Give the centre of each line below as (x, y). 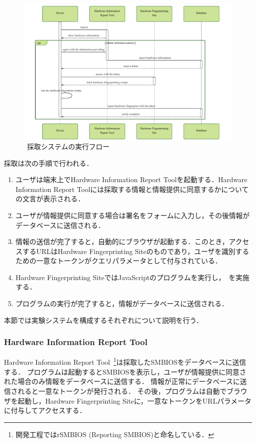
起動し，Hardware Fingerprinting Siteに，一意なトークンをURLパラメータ (134, 400)
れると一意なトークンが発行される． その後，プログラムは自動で (122, 391)
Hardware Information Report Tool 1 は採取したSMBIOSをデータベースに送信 (125, 361)
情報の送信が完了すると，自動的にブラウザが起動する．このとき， (122, 241)
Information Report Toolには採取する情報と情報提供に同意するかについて (132, 189)
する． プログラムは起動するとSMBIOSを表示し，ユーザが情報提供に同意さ (125, 371)
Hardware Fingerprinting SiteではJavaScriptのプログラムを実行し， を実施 (132, 277)
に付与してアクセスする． (45, 410)
